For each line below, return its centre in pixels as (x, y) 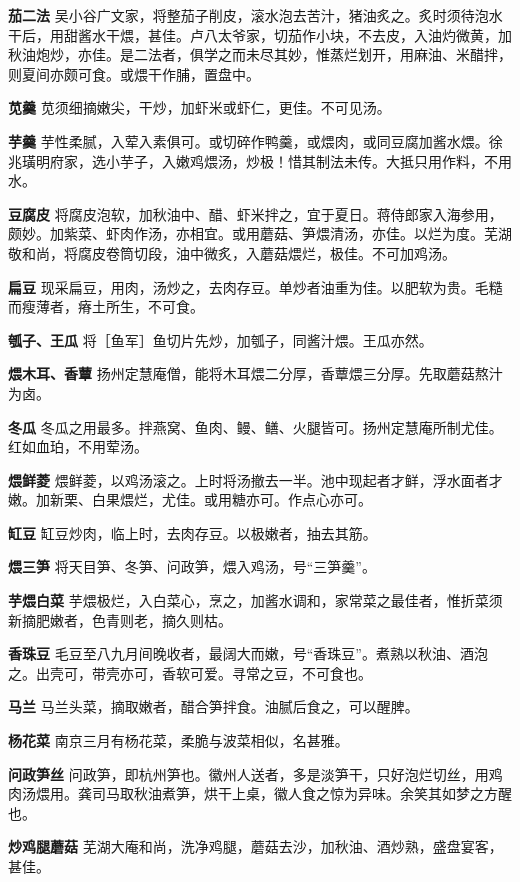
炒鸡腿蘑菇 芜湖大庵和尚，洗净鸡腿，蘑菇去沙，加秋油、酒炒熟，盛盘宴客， (255, 846)
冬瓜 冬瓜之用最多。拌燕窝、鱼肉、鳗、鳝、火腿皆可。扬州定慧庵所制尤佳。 (255, 426)
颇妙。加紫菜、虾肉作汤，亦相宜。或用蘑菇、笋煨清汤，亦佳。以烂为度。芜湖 (260, 233)
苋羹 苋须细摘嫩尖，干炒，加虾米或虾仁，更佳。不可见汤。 (199, 107)
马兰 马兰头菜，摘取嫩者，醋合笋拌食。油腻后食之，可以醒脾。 (213, 706)
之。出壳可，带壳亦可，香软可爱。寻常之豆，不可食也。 (190, 672)
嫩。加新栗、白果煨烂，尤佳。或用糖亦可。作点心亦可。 (190, 499)
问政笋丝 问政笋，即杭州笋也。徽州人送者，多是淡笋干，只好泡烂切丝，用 (248, 773)
